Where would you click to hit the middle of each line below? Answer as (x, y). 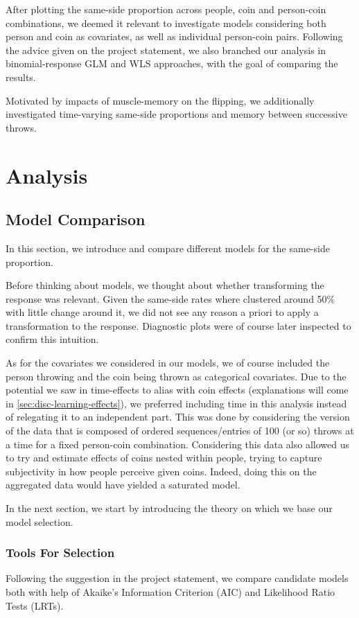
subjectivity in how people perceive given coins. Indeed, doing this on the (161, 471)
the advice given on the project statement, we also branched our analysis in (166, 50)
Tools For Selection (60, 553)
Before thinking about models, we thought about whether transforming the (165, 285)
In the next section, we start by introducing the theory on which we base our (169, 508)
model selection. (40, 521)
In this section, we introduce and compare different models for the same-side (168, 248)
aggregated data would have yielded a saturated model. (123, 485)
